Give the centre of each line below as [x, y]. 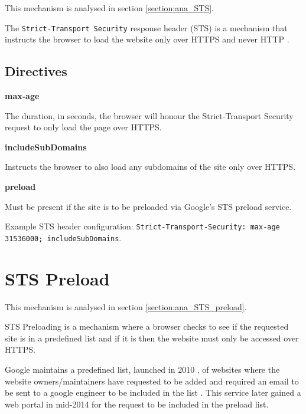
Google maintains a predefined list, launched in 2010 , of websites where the [142, 369]
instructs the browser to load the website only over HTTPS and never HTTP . [147, 39]
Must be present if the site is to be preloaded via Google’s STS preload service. [148, 206]
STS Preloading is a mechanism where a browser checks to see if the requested [147, 326]
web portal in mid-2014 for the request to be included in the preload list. [137, 404]
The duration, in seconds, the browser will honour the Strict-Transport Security [149, 115]
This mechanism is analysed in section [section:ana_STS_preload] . [126, 306]
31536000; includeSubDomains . [63, 237]
